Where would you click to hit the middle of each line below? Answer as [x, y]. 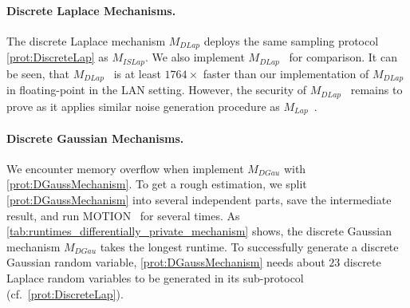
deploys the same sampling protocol [291, 40]
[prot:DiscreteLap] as [57, 57]
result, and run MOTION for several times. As [123, 215]
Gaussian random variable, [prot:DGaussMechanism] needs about [166, 262]
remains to [376, 90]
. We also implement [195, 57]
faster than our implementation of [286, 73]
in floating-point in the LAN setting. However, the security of [157, 90]
